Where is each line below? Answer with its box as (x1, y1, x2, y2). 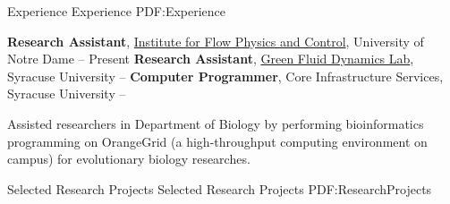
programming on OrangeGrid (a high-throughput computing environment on (7, 132, 428, 150)
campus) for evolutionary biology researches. (7, 149, 250, 168)
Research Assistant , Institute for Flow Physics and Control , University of (7, 31, 424, 50)
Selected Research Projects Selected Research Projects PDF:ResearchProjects (7, 179, 432, 198)
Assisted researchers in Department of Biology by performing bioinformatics (7, 114, 424, 132)
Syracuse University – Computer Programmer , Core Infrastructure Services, (7, 66, 444, 85)
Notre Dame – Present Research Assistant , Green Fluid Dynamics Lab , (7, 49, 414, 68)
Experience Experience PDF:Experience (7, 2, 226, 20)
